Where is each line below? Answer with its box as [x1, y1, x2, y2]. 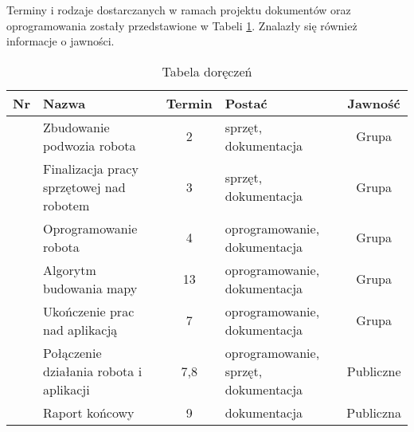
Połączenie [42, 343, 102, 362]
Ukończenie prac [42, 301, 135, 320]
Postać [225, 93, 268, 112]
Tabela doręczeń [162, 61, 252, 81]
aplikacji [42, 379, 90, 399]
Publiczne [346, 361, 401, 380]
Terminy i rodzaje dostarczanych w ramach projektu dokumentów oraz [6, 2, 351, 18]
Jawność [347, 93, 400, 112]
